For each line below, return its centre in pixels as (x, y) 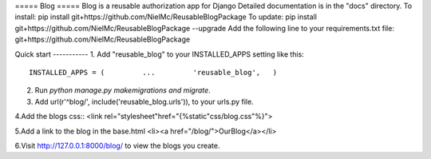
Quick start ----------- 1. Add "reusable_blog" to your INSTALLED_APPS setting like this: (160, 54)
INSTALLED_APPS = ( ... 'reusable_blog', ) (153, 72)
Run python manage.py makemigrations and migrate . (123, 90)
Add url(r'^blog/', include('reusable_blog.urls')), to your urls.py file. (144, 101)
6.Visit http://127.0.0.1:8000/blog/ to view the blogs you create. (117, 145)
